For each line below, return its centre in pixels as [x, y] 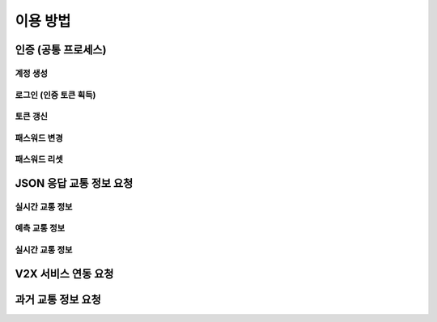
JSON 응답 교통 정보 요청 [74, 183]
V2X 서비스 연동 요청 [64, 274]
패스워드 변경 [39, 138]
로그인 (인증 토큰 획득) [55, 95]
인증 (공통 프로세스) [61, 50]
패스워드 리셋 [39, 159]
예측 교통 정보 [40, 228]
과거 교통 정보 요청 [58, 299]
